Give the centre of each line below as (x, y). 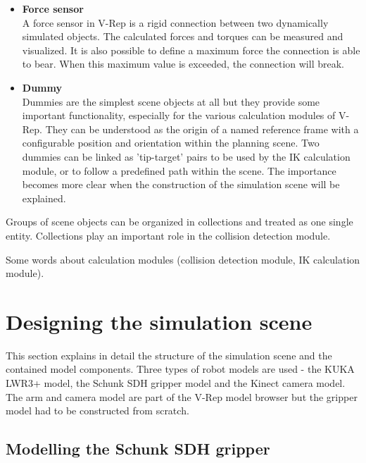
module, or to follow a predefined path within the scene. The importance (179, 170)
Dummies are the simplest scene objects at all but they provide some (171, 101)
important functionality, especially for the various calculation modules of (179, 115)
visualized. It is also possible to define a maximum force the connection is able (191, 50)
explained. (44, 198)
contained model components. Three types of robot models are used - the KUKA (180, 369)
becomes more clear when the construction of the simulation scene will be (181, 184)
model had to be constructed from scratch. (97, 410)
